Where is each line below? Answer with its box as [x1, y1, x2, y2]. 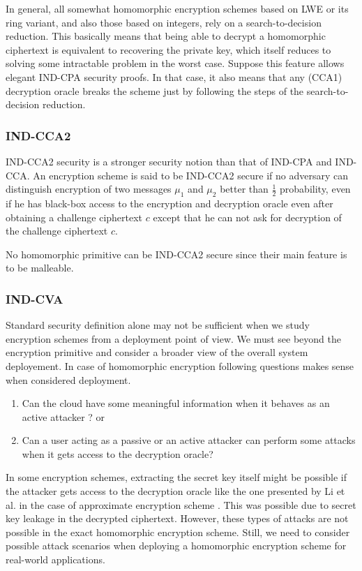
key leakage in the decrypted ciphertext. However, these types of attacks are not [6, 511, 349, 526]
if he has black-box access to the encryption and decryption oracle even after [6, 195, 333, 210]
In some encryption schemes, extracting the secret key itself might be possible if [6, 470, 347, 484]
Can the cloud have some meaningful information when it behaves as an [22, 396, 330, 410]
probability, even [280, 181, 351, 196]
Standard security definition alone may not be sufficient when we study [6, 318, 310, 332]
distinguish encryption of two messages [6, 181, 172, 196]
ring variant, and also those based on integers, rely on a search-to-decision [6, 15, 322, 29]
